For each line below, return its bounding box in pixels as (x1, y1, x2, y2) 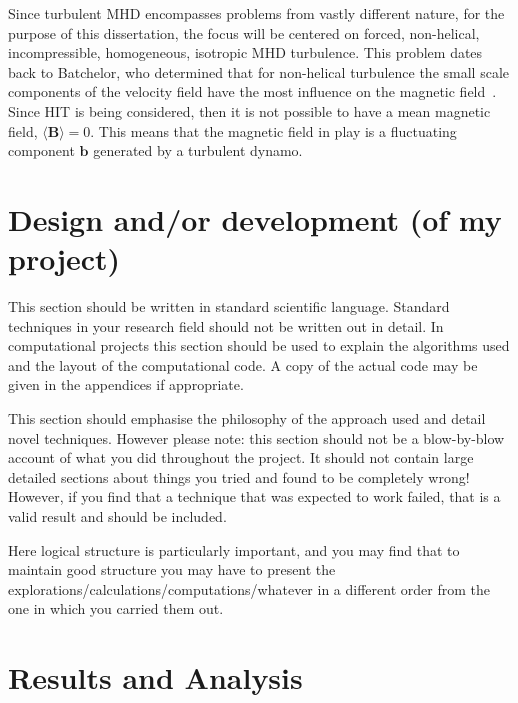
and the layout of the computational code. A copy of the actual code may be (8, 354, 478, 375)
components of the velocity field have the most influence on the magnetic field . (8, 81, 497, 102)
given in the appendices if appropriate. (8, 374, 244, 395)
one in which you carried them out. (8, 598, 224, 619)
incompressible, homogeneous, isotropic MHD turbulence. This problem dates (8, 42, 483, 63)
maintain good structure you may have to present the (8, 559, 336, 580)
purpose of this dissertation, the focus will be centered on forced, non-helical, (8, 22, 480, 43)
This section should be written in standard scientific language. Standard (8, 296, 450, 317)
